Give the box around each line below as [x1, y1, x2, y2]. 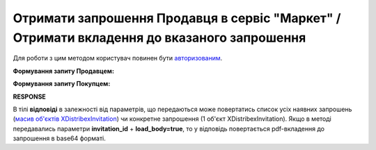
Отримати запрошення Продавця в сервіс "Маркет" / [13, 10, 341, 26]
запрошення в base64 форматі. [13, 134, 106, 142]
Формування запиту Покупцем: [13, 80, 111, 88]
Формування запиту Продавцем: [13, 67, 115, 75]
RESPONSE [13, 92, 47, 101]
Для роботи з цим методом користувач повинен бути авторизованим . [13, 54, 223, 62]
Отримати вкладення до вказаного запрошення [13, 30, 306, 45]
